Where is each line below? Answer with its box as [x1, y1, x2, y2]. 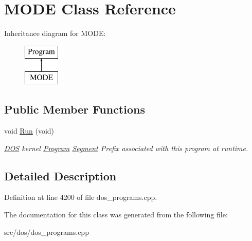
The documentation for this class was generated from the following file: [4, 209, 228, 220]
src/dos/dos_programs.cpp [4, 226, 89, 237]
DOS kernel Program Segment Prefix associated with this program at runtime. [4, 142, 248, 153]
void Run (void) [4, 125, 55, 136]
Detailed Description [4, 168, 117, 183]
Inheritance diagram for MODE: [4, 28, 106, 39]
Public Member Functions [4, 101, 145, 117]
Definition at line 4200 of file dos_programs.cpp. [4, 192, 157, 202]
